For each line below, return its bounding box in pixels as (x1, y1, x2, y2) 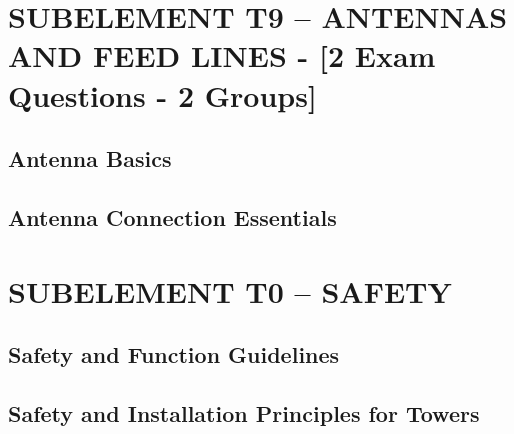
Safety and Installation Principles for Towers (8, 397, 480, 428)
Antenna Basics (8, 143, 172, 174)
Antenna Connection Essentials (8, 201, 337, 232)
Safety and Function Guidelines (8, 339, 340, 370)
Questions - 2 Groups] (8, 74, 317, 115)
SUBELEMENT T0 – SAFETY (8, 270, 452, 311)
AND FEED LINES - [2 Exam (8, 35, 436, 76)
